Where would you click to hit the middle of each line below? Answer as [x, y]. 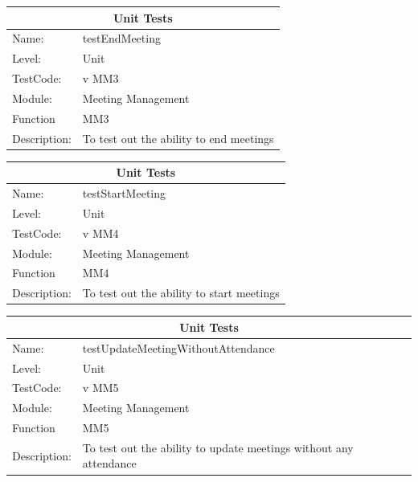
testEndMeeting [121, 38]
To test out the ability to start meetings [181, 293]
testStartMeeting [124, 193]
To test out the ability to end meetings [178, 138]
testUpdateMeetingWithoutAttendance [178, 347]
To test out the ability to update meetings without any [218, 447]
